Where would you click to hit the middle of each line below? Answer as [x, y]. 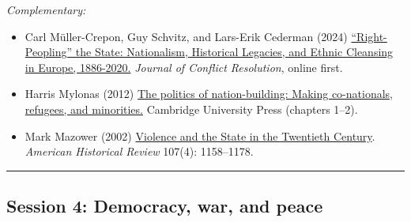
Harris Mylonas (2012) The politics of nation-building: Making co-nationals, [209, 94]
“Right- [369, 36]
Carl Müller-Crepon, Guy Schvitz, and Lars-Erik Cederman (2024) [186, 36]
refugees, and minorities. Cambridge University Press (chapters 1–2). [191, 109]
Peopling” [49, 52]
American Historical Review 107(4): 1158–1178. [139, 151]
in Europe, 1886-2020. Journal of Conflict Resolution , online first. [184, 67]
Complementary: [46, 9]
